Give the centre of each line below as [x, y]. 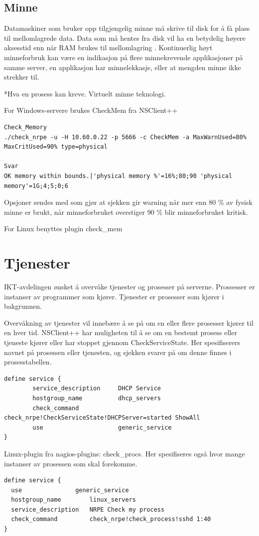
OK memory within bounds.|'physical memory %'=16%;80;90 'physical [118, 176]
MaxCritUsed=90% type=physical [56, 147]
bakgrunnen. [23, 306]
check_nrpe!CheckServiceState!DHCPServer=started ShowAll [102, 418]
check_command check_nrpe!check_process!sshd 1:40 [111, 519]
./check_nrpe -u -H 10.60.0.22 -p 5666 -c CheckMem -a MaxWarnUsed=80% [125, 137]
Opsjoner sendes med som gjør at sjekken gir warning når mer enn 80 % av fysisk [128, 202]
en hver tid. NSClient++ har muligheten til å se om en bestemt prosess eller [121, 332]
